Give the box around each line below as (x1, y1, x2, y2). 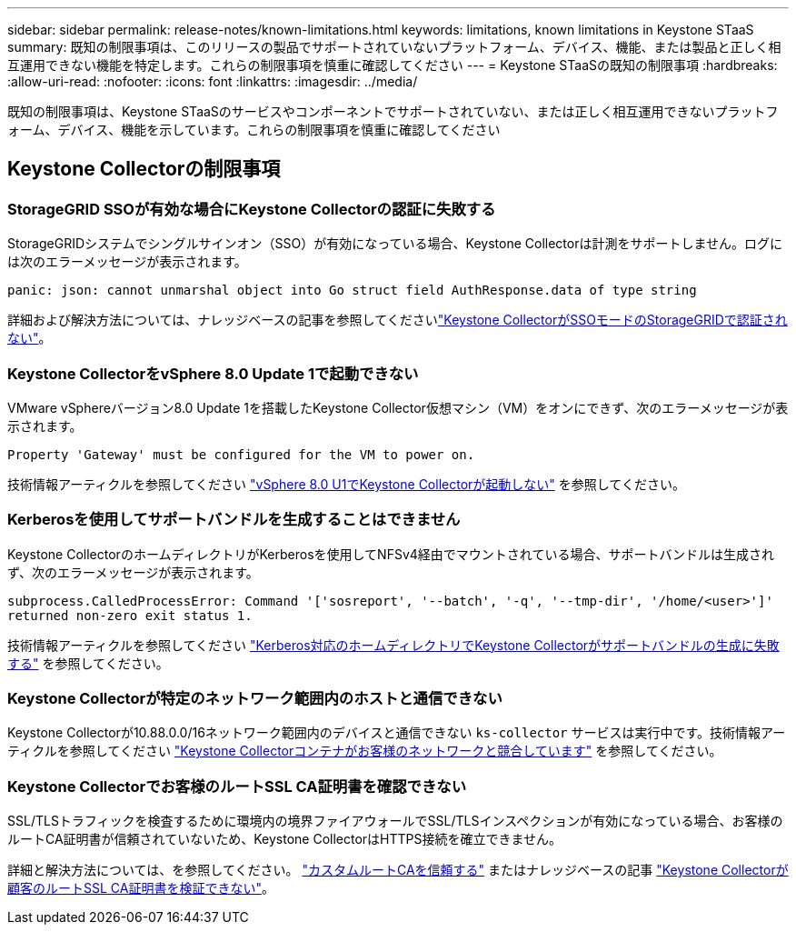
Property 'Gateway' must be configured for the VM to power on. (7, 446, 475, 462)
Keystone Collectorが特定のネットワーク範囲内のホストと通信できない (7, 689, 502, 708)
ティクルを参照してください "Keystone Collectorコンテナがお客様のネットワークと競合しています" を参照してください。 (7, 743, 722, 759)
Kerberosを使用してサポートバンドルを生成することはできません (7, 510, 461, 529)
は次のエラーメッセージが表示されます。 (7, 254, 247, 270)
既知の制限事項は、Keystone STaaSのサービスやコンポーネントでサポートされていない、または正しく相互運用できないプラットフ (7, 104, 779, 119)
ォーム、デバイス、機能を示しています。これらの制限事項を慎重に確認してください (7, 122, 501, 137)
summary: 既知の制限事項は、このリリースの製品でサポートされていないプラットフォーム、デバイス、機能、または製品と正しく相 (7, 39, 781, 55)
